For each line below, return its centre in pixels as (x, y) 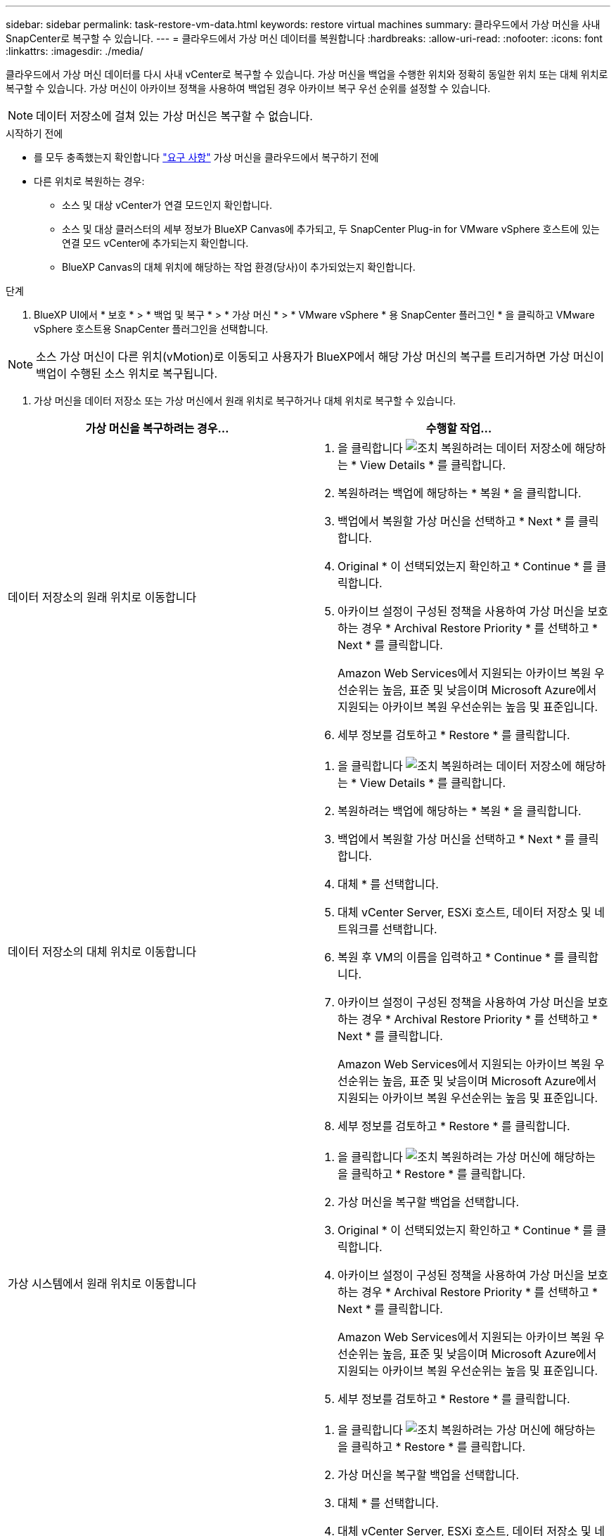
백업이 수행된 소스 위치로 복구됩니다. (127, 373)
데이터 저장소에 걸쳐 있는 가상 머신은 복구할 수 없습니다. (174, 116)
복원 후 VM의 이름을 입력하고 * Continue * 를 (451, 957)
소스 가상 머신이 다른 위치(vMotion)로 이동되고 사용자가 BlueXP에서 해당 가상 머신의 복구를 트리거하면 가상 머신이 (320, 357)
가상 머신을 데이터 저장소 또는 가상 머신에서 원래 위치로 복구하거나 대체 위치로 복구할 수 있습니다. (245, 401)
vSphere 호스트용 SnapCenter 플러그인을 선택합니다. (151, 329)
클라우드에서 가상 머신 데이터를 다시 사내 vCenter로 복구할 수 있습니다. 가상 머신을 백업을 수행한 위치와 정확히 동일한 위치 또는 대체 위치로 (307, 74)
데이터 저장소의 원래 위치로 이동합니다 (102, 597)
